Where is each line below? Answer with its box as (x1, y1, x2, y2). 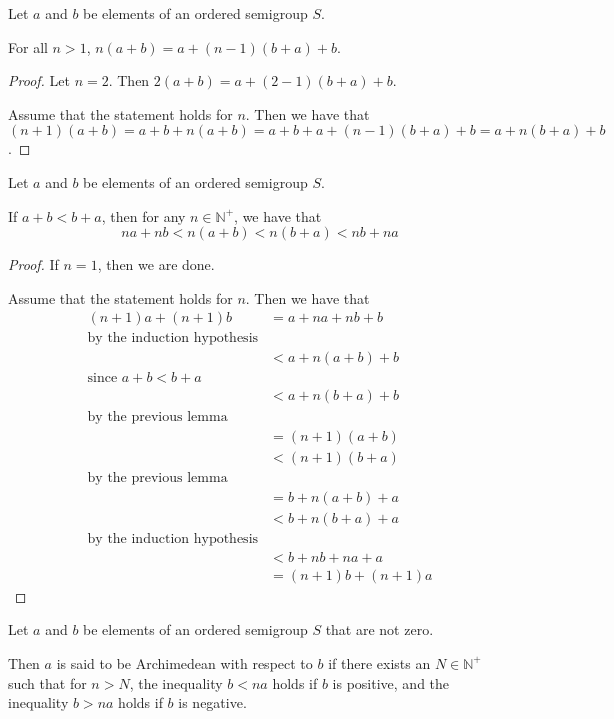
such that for (8, 672, 87, 693)
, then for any (101, 205, 186, 226)
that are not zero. (325, 619, 434, 640)
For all (8, 36, 48, 57)
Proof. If (8, 254, 59, 275)
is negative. (178, 692, 247, 713)
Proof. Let (8, 70, 70, 91)
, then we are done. (97, 254, 215, 275)
